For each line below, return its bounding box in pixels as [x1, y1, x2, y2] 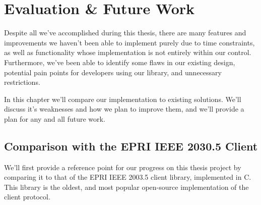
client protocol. [4, 191, 50, 202]
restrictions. [4, 77, 40, 87]
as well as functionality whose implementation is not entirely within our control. [4, 47, 251, 58]
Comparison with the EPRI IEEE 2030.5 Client [4, 138, 258, 153]
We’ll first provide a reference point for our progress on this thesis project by [4, 162, 241, 172]
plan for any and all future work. [4, 113, 105, 124]
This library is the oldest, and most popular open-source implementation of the [4, 181, 249, 192]
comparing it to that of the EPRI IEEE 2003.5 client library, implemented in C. [4, 172, 251, 182]
